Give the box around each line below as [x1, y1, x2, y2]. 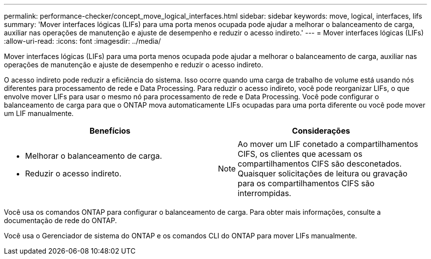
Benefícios [90, 126, 130, 136]
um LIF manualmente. [4, 109, 74, 117]
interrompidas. [238, 188, 291, 198]
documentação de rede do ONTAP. [4, 216, 117, 225]
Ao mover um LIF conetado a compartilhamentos [238, 139, 418, 149]
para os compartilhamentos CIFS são [238, 178, 375, 188]
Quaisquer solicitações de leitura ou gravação [238, 169, 408, 178]
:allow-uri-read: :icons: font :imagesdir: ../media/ [4, 37, 161, 45]
